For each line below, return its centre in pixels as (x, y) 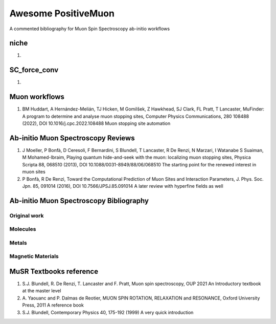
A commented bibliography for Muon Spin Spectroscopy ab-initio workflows (90, 29)
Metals (18, 243)
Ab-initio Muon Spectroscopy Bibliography (79, 200)
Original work (27, 215)
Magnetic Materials (34, 256)
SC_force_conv (34, 70)
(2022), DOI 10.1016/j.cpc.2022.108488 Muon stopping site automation (96, 123)
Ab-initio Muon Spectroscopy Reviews (72, 138)
